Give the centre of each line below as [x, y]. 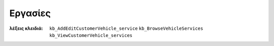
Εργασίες [30, 13]
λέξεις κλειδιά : [26, 28]
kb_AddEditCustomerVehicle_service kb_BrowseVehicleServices [126, 28]
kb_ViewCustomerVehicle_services [91, 35]
